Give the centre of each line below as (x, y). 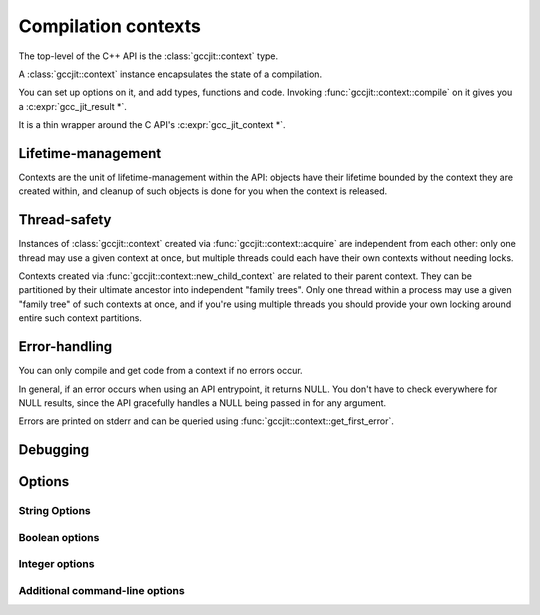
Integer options (56, 564)
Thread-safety (65, 220)
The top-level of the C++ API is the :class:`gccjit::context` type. (148, 56)
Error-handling (65, 346)
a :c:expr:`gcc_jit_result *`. (72, 106)
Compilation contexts (110, 26)
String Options (54, 511)
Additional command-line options (101, 590)
